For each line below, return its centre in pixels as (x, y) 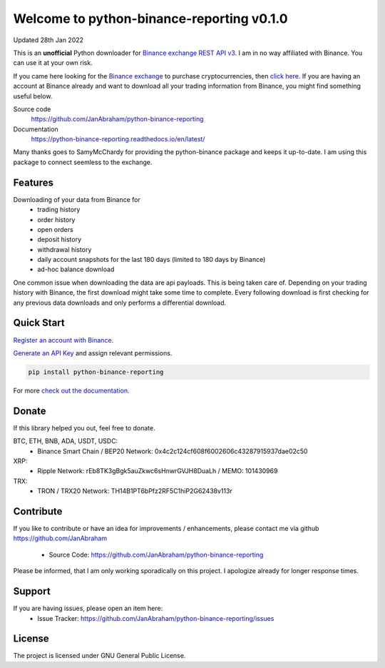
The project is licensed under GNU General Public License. (99, 656)
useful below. (33, 96)
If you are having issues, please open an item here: (88, 608)
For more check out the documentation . (71, 390)
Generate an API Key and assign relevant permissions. (93, 353)
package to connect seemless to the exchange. (83, 162)
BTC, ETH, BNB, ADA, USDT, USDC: (66, 441)
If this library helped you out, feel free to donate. (84, 427)
